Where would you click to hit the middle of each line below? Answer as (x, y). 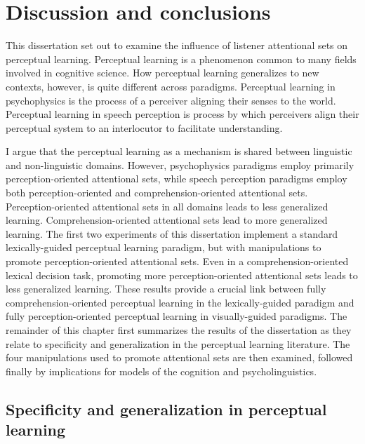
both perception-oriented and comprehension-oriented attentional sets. (157, 193)
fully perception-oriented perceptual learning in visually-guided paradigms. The (177, 316)
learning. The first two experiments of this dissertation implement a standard (172, 233)
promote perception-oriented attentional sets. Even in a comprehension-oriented (177, 261)
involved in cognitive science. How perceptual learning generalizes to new (162, 73)
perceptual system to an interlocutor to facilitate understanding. (144, 127)
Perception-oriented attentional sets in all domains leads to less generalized (167, 206)
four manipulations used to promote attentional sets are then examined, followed (179, 357)
